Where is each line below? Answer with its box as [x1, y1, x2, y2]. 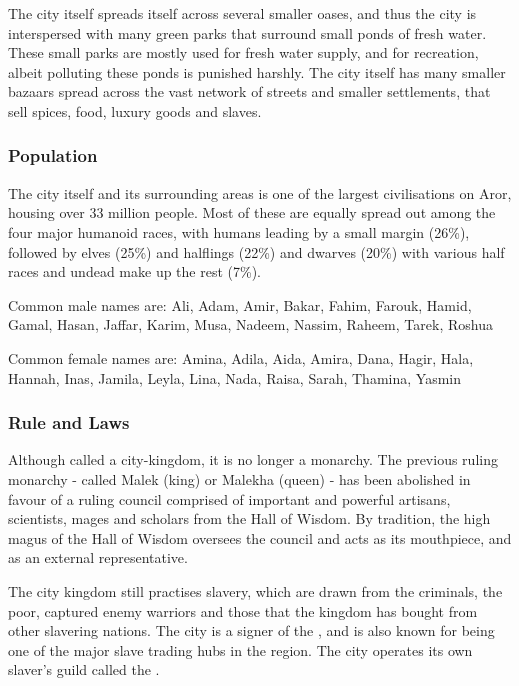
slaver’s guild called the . [8, 659, 160, 680]
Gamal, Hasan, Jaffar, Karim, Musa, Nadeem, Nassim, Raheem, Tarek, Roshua [8, 314, 493, 335]
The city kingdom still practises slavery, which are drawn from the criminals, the [8, 580, 503, 601]
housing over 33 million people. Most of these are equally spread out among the [8, 202, 496, 223]
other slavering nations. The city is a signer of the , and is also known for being [8, 620, 495, 641]
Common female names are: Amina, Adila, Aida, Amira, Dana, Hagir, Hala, [8, 347, 474, 368]
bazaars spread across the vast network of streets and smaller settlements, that [8, 81, 491, 102]
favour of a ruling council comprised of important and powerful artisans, [8, 488, 451, 509]
